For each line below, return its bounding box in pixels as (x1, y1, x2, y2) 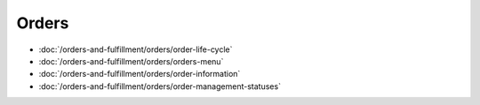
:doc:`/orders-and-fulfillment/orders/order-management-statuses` (38, 80, 282, 92)
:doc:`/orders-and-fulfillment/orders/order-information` (38, 69, 241, 79)
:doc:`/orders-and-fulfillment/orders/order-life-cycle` (38, 44, 233, 55)
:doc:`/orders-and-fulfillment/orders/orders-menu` (38, 56, 224, 66)
